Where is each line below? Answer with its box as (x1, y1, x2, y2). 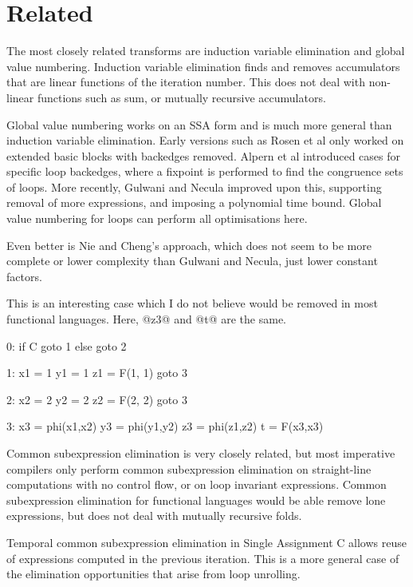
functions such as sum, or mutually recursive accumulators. (37, 89, 326, 105)
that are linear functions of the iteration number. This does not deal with (6, 73, 365, 90)
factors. (6, 268, 42, 284)
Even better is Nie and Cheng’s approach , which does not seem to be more (6, 236, 372, 253)
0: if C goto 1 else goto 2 (6, 337, 127, 354)
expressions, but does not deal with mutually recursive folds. (6, 507, 302, 524)
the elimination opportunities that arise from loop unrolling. (6, 565, 301, 582)
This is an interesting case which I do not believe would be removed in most (6, 295, 378, 311)
